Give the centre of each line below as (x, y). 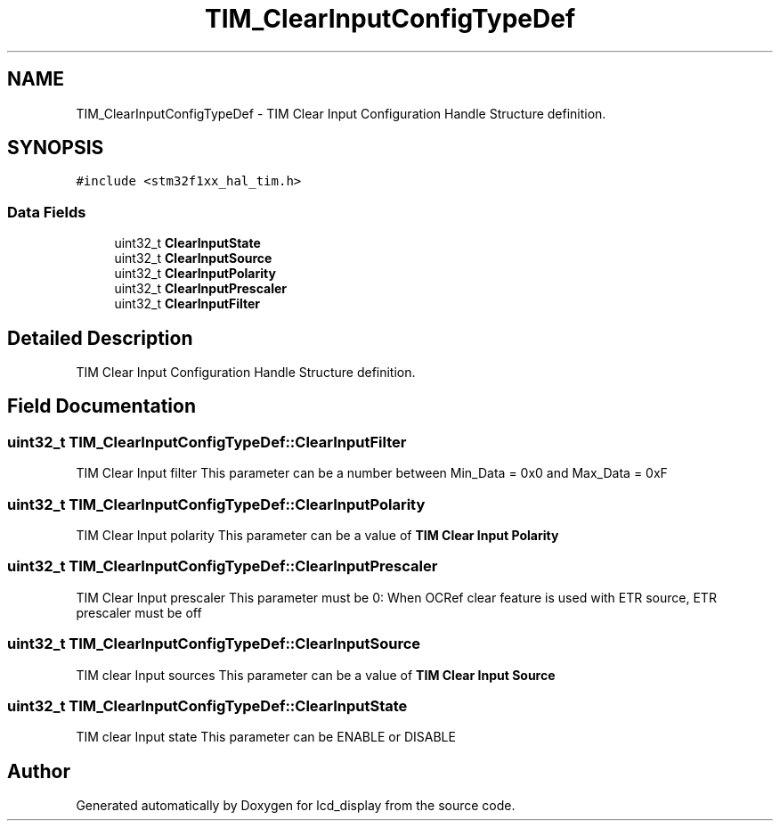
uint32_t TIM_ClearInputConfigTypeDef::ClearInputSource (214, 644)
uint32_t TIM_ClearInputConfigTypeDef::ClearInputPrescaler (223, 566)
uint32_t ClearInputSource (193, 258)
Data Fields (47, 212)
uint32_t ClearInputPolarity (195, 274)
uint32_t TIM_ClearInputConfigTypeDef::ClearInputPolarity (216, 504)
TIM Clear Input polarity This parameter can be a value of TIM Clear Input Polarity (317, 535)
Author (39, 771)
